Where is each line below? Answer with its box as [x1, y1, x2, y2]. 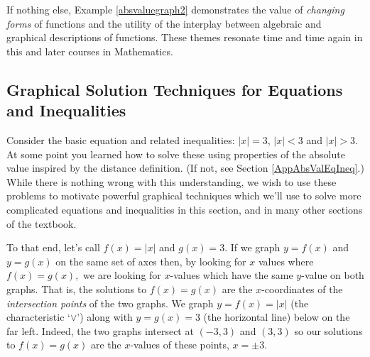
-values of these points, [130, 337, 229, 352]
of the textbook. [6, 216, 77, 231]
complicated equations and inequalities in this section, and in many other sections [6, 202, 363, 216]
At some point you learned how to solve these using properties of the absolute [6, 146, 345, 161]
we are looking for [83, 268, 161, 282]
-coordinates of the [261, 281, 343, 296]
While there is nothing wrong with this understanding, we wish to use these [6, 174, 337, 189]
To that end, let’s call [6, 240, 100, 255]
